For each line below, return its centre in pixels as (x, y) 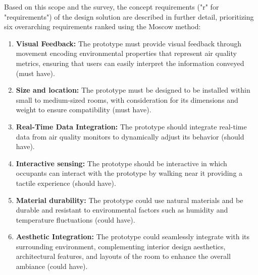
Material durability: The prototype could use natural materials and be (130, 200)
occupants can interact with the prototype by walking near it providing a (129, 173)
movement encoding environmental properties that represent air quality (126, 53)
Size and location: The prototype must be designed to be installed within (133, 90)
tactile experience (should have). (66, 183)
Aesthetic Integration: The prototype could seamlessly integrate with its (133, 236)
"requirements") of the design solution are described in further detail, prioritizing (129, 16)
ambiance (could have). (52, 266)
